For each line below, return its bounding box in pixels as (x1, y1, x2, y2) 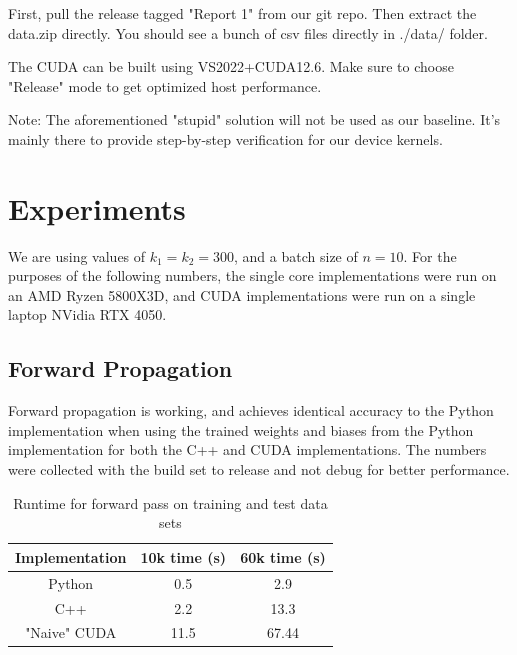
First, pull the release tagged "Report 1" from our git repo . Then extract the (8, 3, 477, 23)
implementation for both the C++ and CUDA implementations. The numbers (8, 439, 487, 460)
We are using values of (8, 245, 146, 266)
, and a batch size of (234, 245, 358, 266)
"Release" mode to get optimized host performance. (8, 75, 322, 96)
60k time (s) (240, 546, 326, 567)
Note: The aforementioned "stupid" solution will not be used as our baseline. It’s (8, 109, 501, 130)
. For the (403, 245, 457, 266)
